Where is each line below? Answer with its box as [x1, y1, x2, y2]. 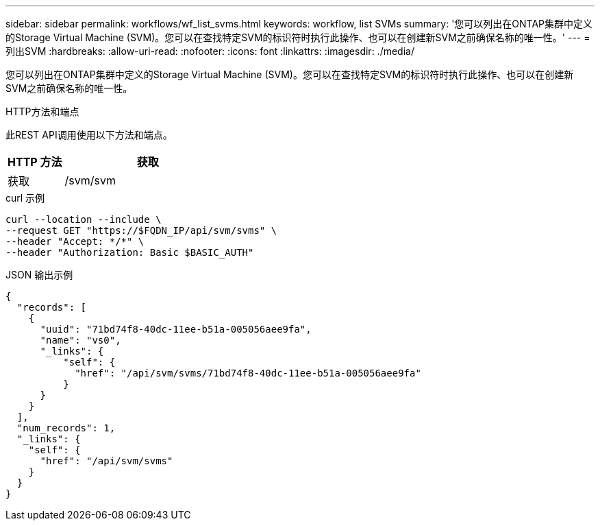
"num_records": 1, [16, 422, 116, 433]
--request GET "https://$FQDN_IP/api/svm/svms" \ [5, 225, 277, 236]
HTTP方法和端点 [5, 106, 79, 117]
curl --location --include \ [5, 214, 162, 225]
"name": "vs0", [40, 335, 121, 346]
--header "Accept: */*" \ [5, 236, 145, 247]
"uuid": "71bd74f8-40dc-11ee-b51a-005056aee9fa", [40, 324, 312, 335]
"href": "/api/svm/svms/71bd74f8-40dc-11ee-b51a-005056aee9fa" [75, 368, 421, 379]
